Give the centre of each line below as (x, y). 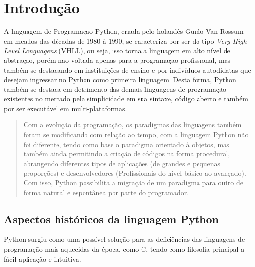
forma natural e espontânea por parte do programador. (106, 192)
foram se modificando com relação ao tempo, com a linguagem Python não (136, 134)
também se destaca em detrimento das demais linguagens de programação (115, 89)
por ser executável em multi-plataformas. (66, 108)
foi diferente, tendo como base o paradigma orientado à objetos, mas (126, 144)
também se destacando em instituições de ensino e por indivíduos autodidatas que (127, 70)
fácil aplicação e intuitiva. (42, 258)
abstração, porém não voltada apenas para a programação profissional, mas (117, 60)
